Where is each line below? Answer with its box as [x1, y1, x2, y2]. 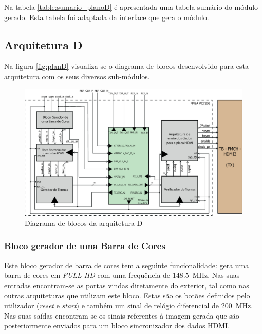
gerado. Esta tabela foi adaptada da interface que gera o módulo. [4, 11, 209, 22]
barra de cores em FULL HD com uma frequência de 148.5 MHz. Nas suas [4, 270, 240, 280]
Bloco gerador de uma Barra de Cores [4, 239, 165, 252]
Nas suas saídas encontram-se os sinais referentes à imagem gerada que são [4, 310, 239, 321]
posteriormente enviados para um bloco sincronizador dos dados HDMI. [4, 320, 230, 331]
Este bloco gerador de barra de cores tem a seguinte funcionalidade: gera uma [4, 259, 249, 270]
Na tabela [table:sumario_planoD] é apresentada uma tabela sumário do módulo [4, 2, 258, 12]
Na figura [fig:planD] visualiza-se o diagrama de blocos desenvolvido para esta [4, 61, 249, 72]
